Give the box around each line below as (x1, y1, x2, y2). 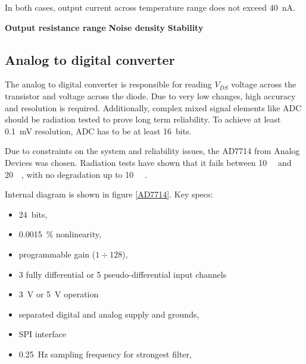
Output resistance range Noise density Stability (5, 21, 204, 33)
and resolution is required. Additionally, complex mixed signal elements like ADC (5, 101, 302, 114)
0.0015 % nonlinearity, (18, 228, 101, 240)
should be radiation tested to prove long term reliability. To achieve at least (5, 113, 281, 125)
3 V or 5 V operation (18, 288, 99, 300)
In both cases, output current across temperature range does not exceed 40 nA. (5, 1, 295, 13)
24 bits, (18, 208, 48, 220)
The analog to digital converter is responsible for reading (5, 78, 212, 90)
